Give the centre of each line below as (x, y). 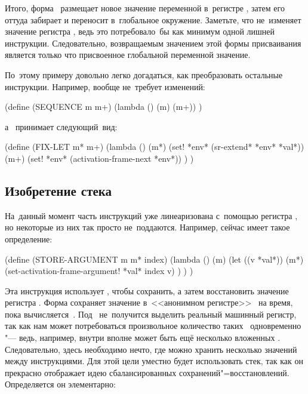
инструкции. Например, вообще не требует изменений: (105, 86)
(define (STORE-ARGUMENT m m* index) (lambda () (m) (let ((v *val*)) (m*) (154, 259)
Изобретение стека (58, 190)
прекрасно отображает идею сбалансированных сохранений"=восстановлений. (147, 372)
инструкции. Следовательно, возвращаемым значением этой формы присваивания (153, 43)
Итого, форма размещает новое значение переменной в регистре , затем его (145, 8)
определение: (29, 238)
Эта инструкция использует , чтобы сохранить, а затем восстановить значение (147, 290)
